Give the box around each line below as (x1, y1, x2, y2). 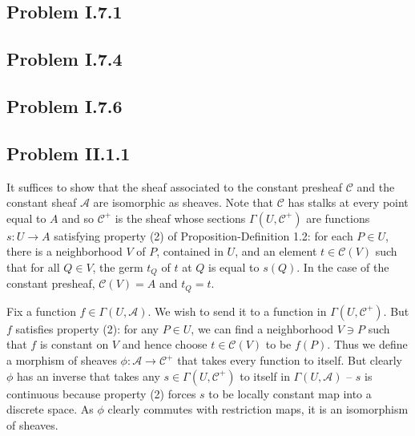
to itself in (240, 367, 290, 384)
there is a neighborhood (6, 243, 123, 260)
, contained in (156, 243, 224, 260)
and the (357, 178, 395, 195)
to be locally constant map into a (208, 385, 372, 402)
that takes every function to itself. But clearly (177, 352, 402, 369)
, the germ (92, 258, 143, 275)
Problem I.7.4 (6, 46, 123, 71)
